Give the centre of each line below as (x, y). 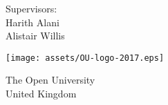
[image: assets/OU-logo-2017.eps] (85, 58)
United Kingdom (41, 94)
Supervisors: (31, 8)
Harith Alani (32, 22)
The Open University (50, 80)
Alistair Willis (35, 36)
